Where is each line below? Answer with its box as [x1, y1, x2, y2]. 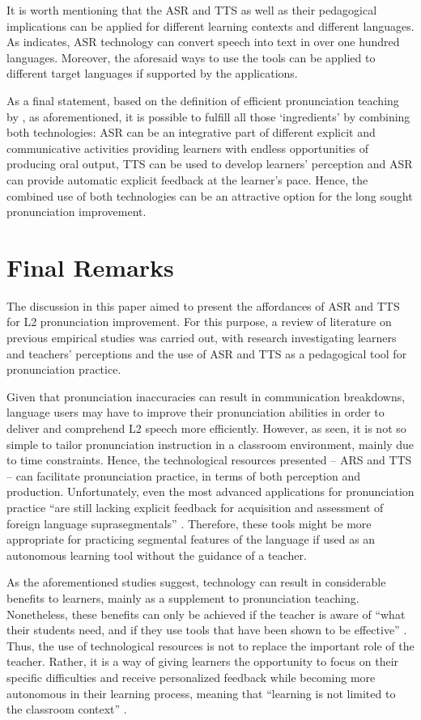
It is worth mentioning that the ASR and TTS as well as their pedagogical [6, 2, 377, 18]
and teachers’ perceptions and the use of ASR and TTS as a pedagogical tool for [6, 345, 407, 362]
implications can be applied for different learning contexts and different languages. [6, 17, 415, 34]
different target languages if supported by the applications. [6, 65, 298, 82]
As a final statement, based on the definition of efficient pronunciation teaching [6, 91, 399, 108]
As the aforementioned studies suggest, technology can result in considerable [6, 574, 386, 591]
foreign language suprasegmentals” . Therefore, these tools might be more [6, 515, 372, 532]
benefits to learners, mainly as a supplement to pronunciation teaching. [6, 589, 359, 606]
